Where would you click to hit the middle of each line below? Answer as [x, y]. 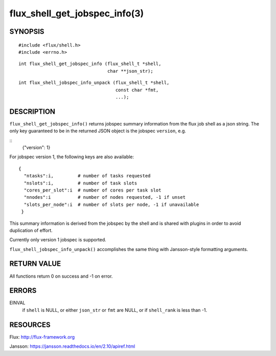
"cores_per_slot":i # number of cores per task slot [93, 190]
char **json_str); [130, 71]
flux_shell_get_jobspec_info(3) [77, 13]
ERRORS [23, 291]
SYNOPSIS [27, 32]
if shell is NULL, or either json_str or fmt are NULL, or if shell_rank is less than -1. [114, 310]
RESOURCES [30, 324]
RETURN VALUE [35, 264]
